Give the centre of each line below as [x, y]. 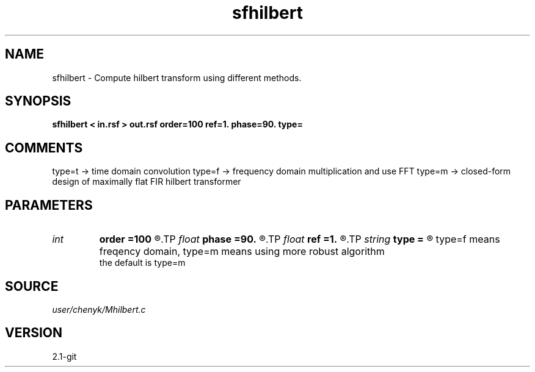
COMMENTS [44, 148]
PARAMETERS [49, 205]
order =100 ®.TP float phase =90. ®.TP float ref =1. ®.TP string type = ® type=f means [300, 239]
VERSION [34, 333]
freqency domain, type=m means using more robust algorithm [242, 252]
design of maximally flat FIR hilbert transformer [147, 182]
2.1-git [64, 356]
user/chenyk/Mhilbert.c [99, 309]
